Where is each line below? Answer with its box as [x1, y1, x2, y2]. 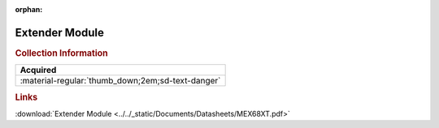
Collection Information [15, 47, 109, 58]
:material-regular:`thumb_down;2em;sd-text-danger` [20, 75, 221, 87]
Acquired [20, 65, 57, 76]
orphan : [15, 5, 43, 14]
